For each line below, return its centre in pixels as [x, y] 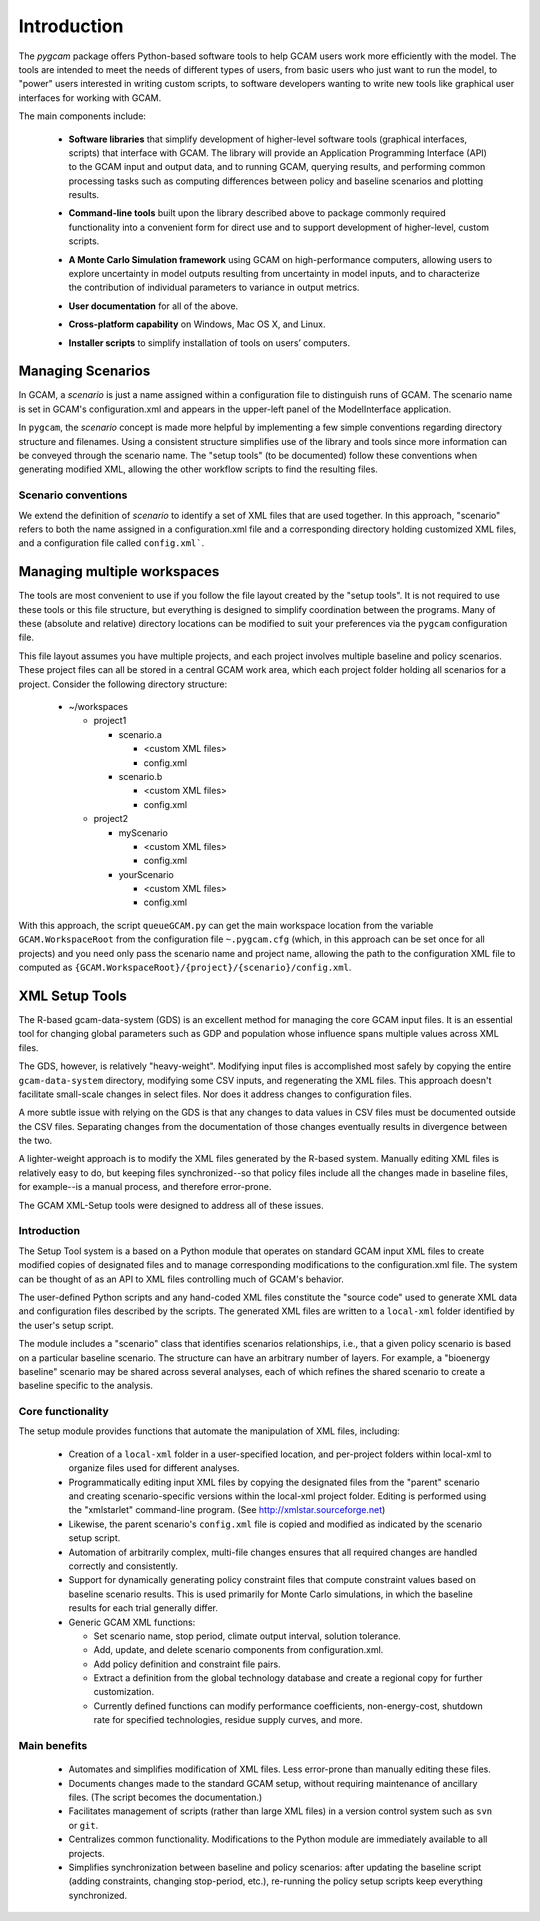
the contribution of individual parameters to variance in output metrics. [214, 287]
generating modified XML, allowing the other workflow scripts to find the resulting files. [198, 469]
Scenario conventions [73, 495]
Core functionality [63, 1412]
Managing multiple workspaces [119, 571]
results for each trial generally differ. [143, 1608]
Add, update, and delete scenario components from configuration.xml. [238, 1650]
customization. [124, 1692]
